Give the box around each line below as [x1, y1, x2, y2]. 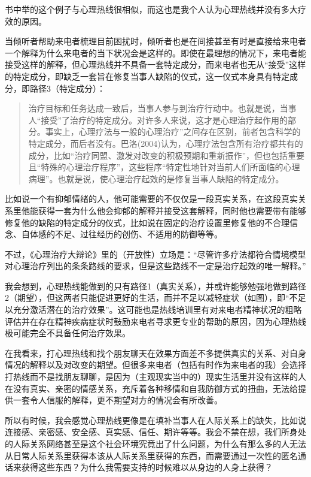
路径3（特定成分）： [29, 81, 105, 94]
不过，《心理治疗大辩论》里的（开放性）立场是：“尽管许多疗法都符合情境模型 [5, 247, 306, 260]
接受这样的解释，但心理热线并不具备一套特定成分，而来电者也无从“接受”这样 [5, 58, 306, 71]
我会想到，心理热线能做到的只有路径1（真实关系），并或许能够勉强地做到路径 [5, 279, 306, 292]
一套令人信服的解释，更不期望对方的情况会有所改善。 [13, 394, 222, 406]
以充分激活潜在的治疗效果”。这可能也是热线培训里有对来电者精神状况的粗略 [5, 303, 302, 316]
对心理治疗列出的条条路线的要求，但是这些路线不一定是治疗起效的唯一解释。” [5, 259, 306, 272]
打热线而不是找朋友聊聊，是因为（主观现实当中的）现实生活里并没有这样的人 [5, 370, 306, 383]
